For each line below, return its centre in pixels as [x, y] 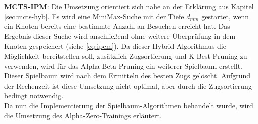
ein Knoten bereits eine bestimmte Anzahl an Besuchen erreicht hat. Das [117, 26]
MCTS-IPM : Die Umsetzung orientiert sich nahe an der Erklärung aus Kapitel [129, 6]
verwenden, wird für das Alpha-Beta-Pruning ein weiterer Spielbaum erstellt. [123, 66]
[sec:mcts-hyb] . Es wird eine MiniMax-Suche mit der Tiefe [94, 16]
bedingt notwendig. [34, 95]
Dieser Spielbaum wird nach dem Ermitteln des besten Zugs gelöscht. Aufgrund [127, 76]
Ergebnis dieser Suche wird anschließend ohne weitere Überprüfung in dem [120, 36]
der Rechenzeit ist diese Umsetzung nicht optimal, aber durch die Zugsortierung [128, 85]
